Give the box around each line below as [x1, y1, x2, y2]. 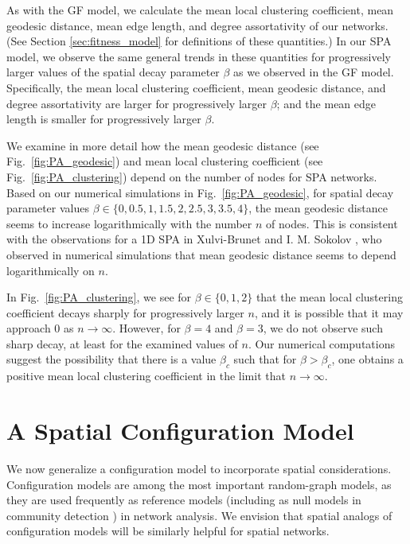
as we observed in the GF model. [233, 64, 394, 80]
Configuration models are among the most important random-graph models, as [6, 476, 392, 492]
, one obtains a [331, 351, 404, 367]
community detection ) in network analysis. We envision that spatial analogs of [6, 507, 392, 523]
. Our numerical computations [248, 335, 395, 352]
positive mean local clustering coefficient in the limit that [6, 367, 286, 384]
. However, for [112, 320, 181, 336]
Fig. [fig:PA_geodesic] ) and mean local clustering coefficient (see [6, 153, 323, 169]
